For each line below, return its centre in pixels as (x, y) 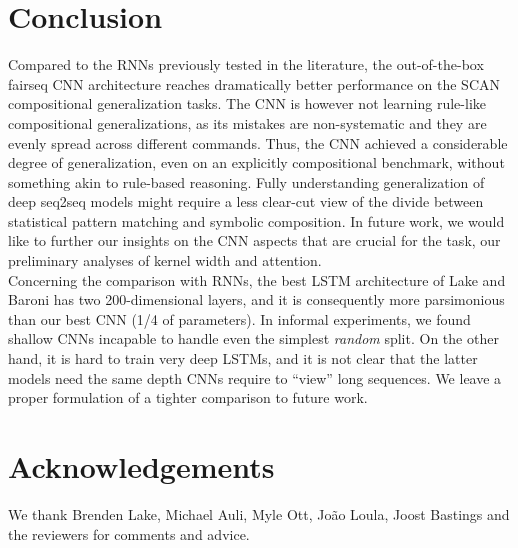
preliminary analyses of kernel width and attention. (165, 260)
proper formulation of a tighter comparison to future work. (188, 397)
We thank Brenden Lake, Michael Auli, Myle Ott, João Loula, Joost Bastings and (259, 513)
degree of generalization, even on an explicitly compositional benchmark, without (256, 162)
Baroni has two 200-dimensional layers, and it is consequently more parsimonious (256, 299)
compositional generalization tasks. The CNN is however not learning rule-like (247, 103)
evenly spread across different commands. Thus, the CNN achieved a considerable (258, 142)
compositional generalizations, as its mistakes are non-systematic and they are (247, 122)
